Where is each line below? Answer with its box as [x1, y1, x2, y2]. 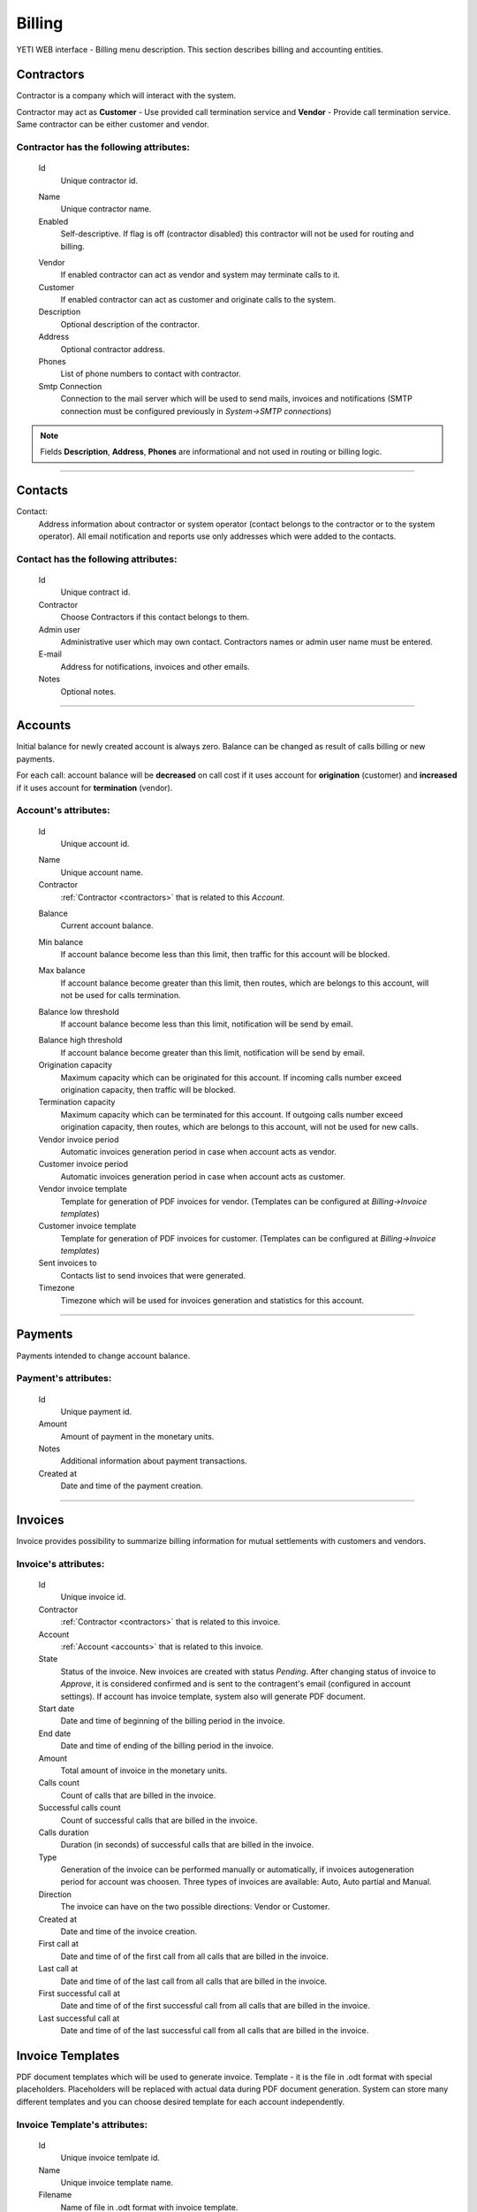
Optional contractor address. [60, 343, 165, 354]
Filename [38, 2190, 72, 2200]
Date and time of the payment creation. [60, 1480, 203, 1491]
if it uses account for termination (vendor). [16, 782, 173, 793]
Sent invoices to [38, 1257, 97, 1269]
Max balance [38, 965, 86, 976]
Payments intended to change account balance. [16, 1350, 191, 1361]
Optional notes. [60, 686, 117, 696]
